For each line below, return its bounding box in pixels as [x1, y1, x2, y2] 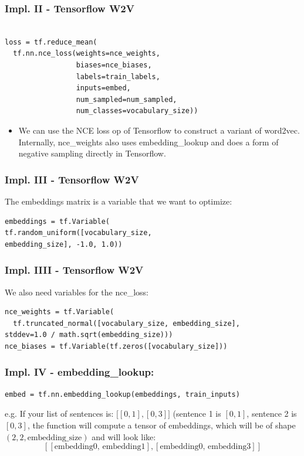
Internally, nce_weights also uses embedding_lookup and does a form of [18, 135, 279, 148]
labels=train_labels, [76, 72, 160, 81]
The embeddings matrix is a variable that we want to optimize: [5, 195, 232, 207]
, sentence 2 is [246, 407, 297, 420]
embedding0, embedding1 [54, 443, 146, 451]
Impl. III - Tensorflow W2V [5, 172, 139, 186]
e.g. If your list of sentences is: [5, 407, 114, 420]
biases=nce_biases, [76, 61, 152, 69]
